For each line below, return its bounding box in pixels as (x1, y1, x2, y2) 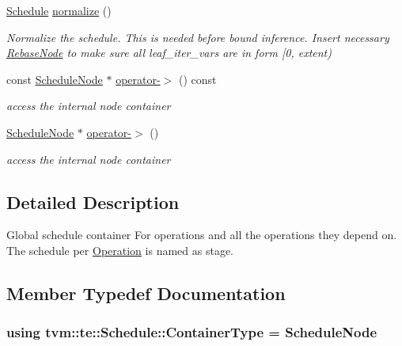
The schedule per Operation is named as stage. (6, 241, 233, 258)
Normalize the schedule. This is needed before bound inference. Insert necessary (6, 29, 389, 45)
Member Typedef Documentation (6, 280, 286, 305)
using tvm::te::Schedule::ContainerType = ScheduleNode (6, 322, 377, 342)
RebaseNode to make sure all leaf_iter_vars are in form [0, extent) (6, 44, 332, 61)
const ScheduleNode (6, 70, 103, 87)
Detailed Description (6, 189, 180, 214)
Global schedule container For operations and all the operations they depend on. (6, 226, 397, 243)
